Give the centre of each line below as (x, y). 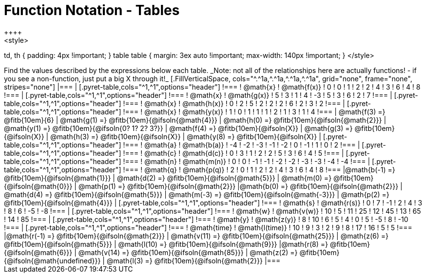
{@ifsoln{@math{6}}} (38, 252)
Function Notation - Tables (92, 10)
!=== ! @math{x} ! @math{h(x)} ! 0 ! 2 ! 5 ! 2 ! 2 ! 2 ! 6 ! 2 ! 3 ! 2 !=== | (234, 103)
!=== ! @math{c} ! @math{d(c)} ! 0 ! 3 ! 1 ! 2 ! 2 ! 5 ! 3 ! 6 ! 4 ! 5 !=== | (233, 153)
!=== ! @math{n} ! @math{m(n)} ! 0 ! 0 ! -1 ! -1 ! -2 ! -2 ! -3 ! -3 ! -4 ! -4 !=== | (247, 161)
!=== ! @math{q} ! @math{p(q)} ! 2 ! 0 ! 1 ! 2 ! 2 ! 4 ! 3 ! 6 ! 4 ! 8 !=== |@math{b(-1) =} (259, 169)
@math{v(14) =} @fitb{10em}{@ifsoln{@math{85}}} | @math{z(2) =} (188, 252)
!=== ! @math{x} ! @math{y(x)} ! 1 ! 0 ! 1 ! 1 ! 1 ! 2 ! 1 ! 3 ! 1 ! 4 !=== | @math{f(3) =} (254, 111)
